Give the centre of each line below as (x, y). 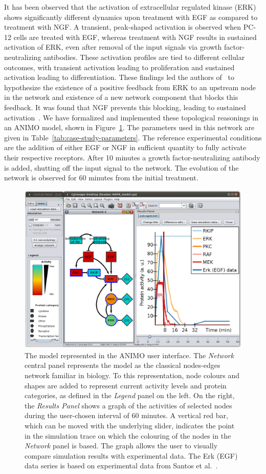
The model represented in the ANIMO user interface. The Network (129, 355)
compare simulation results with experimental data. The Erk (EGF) (131, 455)
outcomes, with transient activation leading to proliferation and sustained (119, 67)
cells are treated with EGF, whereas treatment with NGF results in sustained (135, 37)
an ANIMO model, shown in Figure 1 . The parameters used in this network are (129, 127)
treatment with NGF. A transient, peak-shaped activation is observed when (123, 27)
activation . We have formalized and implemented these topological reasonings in (131, 117)
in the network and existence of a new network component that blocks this (121, 97)
